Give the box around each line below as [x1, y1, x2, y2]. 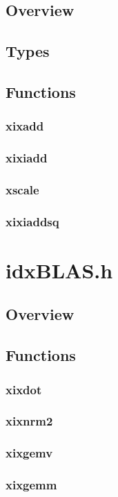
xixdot [6, 380, 42, 398]
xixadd [6, 117, 44, 135]
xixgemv [6, 444, 53, 462]
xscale [6, 180, 39, 198]
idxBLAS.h [6, 255, 113, 284]
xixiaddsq [6, 212, 59, 230]
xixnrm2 [6, 412, 53, 430]
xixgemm [6, 476, 57, 494]
